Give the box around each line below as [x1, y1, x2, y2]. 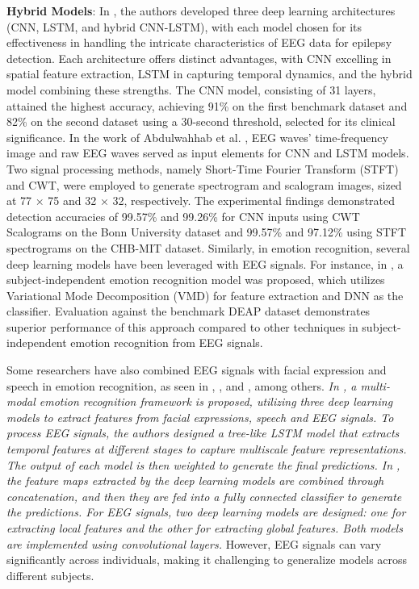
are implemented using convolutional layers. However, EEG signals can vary [6, 535, 382, 552]
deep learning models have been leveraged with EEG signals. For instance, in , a [6, 255, 404, 272]
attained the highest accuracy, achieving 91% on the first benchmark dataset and [6, 97, 408, 114]
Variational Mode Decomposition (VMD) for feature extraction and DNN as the [6, 286, 404, 303]
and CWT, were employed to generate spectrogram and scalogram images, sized [6, 176, 402, 193]
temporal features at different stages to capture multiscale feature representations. [6, 441, 407, 457]
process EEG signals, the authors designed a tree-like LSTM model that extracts [6, 424, 400, 441]
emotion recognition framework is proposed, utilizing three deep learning [39, 393, 393, 410]
